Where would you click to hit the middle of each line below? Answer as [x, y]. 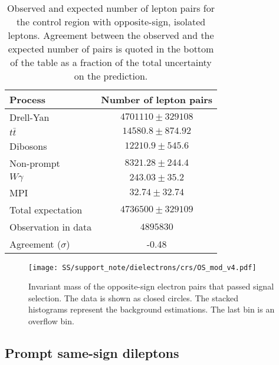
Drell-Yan [29, 117]
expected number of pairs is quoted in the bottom [111, 49]
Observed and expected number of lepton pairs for [111, 8]
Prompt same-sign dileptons [92, 352]
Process [28, 99]
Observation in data [51, 226]
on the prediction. [111, 76]
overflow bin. [51, 320]
